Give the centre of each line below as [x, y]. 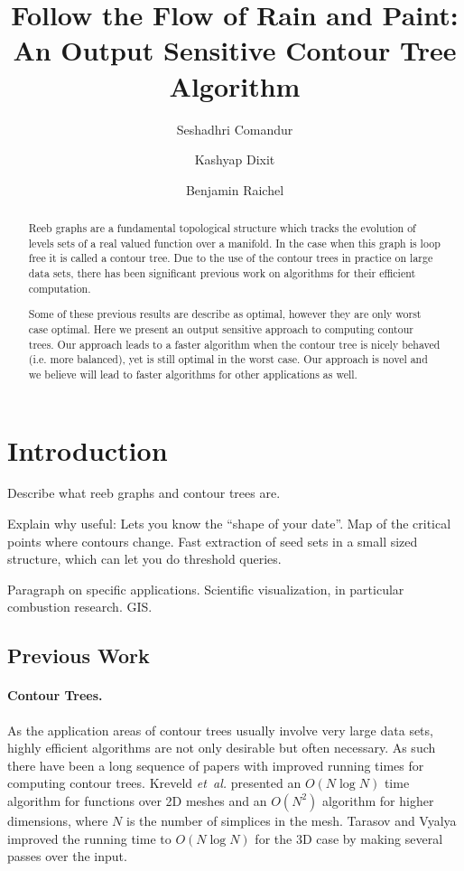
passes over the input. [67, 856]
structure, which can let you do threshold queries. [144, 559]
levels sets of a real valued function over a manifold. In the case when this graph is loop [234, 243]
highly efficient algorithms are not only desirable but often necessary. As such [222, 748]
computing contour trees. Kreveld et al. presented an [154, 783]
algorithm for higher [378, 800]
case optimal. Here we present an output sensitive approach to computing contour [221, 328]
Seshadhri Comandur [235, 129]
